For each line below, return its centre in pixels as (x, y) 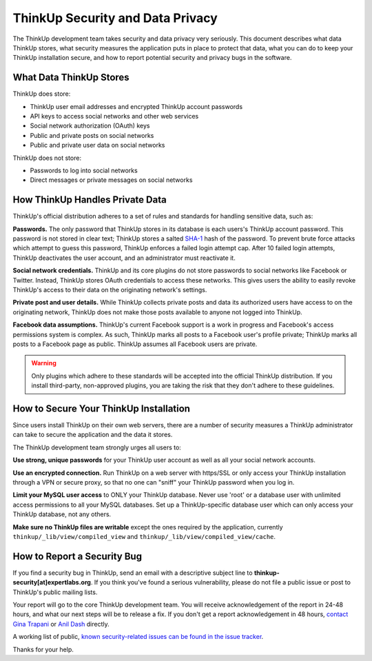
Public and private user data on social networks (97, 145)
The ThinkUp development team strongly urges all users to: (97, 447)
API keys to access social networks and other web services (114, 116)
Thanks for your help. (43, 649)
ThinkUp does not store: (47, 158)
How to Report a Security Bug (77, 556)
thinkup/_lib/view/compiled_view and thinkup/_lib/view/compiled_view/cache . (144, 536)
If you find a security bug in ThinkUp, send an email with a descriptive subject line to (133, 573)
